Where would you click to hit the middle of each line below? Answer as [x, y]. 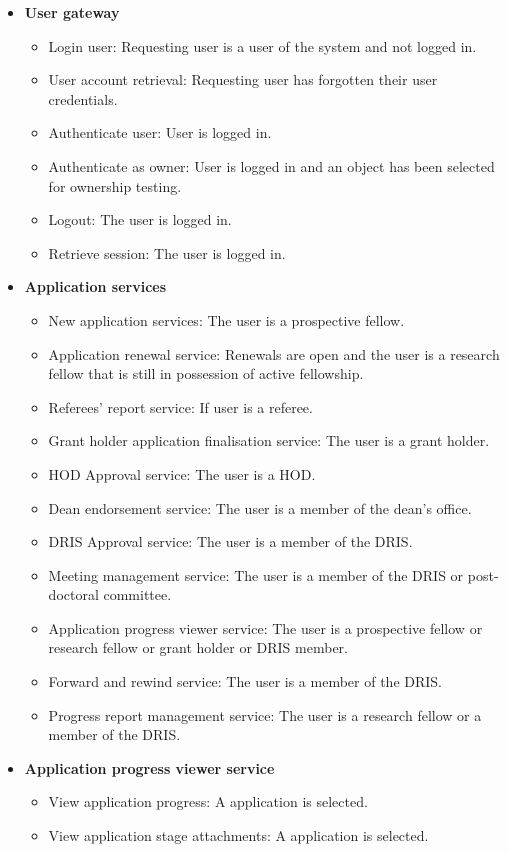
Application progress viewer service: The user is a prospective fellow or [265, 627]
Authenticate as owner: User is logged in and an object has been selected [271, 165]
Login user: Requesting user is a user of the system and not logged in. [262, 45]
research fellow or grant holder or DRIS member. [198, 647]
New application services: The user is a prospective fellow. [226, 319]
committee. [137, 594]
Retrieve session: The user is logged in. [167, 252]
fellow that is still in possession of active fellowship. [206, 373]
